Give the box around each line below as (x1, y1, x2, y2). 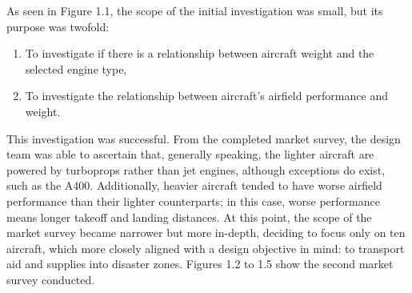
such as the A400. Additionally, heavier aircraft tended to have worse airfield (6, 177, 382, 194)
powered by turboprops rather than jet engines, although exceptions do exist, (6, 161, 386, 178)
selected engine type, (25, 60, 127, 77)
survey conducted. (6, 271, 95, 287)
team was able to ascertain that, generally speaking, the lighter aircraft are (6, 146, 374, 163)
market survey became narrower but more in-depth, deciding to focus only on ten (6, 224, 406, 241)
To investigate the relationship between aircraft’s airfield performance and (25, 87, 388, 104)
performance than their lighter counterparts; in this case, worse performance (6, 192, 380, 209)
